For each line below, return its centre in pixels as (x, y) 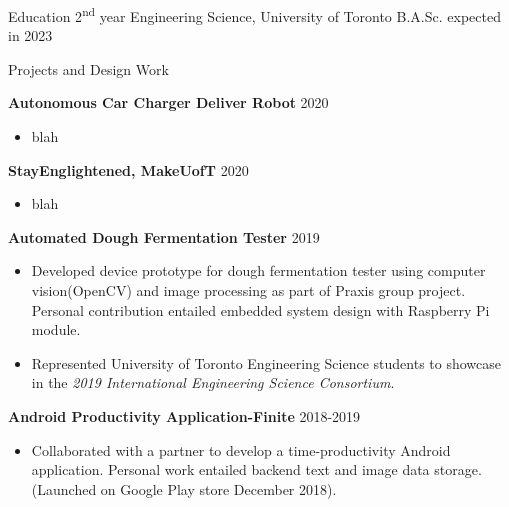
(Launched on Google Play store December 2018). (184, 488)
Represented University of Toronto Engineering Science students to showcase (266, 362)
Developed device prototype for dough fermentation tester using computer (258, 270)
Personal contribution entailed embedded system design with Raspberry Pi (260, 309)
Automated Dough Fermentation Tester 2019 (164, 236)
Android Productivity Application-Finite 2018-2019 (184, 415)
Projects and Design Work (88, 68)
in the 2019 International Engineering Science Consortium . (213, 382)
